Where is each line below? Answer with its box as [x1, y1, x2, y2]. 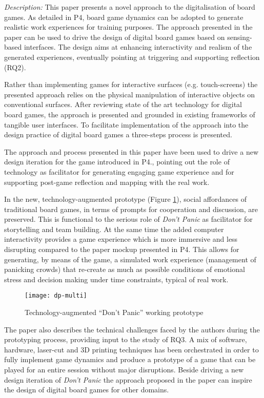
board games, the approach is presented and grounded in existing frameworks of [4, 109, 255, 119]
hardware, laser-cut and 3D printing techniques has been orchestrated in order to [4, 344, 259, 354]
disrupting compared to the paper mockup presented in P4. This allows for [4, 244, 239, 255]
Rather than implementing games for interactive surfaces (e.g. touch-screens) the [4, 79, 258, 90]
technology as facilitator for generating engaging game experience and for [4, 166, 234, 177]
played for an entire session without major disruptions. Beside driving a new [4, 364, 244, 375]
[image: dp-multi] [25, 292, 87, 300]
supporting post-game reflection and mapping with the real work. [4, 176, 210, 187]
